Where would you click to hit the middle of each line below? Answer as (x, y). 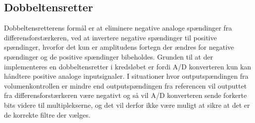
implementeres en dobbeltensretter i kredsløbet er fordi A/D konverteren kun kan (128, 66)
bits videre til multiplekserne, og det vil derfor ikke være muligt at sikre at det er (127, 105)
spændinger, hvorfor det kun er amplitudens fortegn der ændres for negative (119, 47)
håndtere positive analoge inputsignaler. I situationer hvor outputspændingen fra (126, 76)
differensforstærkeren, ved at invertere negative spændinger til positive (110, 37)
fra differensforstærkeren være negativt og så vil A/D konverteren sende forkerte (126, 95)
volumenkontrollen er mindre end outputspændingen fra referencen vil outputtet (126, 85)
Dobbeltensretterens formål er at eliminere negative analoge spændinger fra (118, 28)
